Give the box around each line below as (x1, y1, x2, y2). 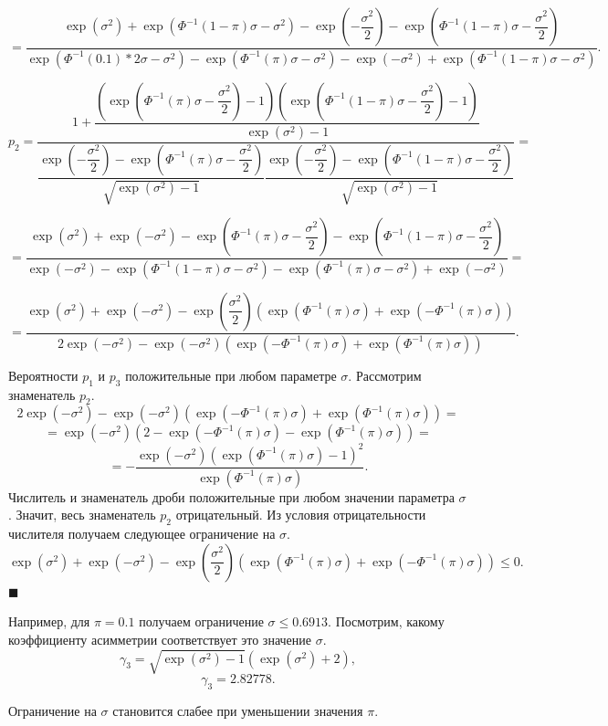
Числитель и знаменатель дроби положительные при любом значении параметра (8, 487, 455, 506)
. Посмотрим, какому (328, 612, 445, 631)
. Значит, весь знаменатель (8, 505, 156, 524)
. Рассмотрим (348, 365, 422, 384)
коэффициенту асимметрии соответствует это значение (8, 629, 312, 648)
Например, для (8, 612, 90, 631)
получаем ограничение (139, 612, 264, 631)
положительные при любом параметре (125, 365, 337, 384)
